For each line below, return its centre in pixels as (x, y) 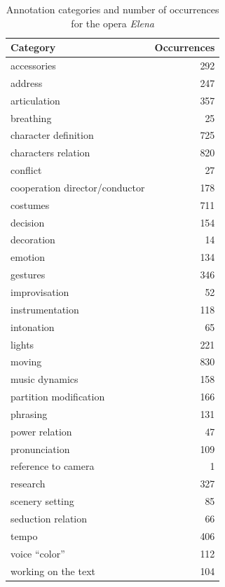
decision (28, 222)
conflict (26, 170)
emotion (28, 257)
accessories (33, 66)
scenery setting (42, 501)
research (28, 484)
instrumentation (45, 309)
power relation (41, 431)
